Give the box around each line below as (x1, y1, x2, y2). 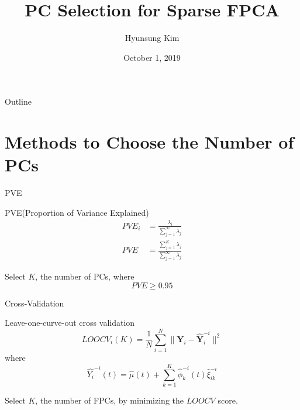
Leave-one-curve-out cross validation (5, 316, 135, 329)
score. (218, 394, 238, 406)
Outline (5, 95, 32, 108)
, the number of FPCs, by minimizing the (35, 394, 184, 406)
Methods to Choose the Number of (5, 130, 294, 154)
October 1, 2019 (123, 51, 181, 63)
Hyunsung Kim (125, 32, 180, 44)
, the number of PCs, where (35, 270, 135, 282)
